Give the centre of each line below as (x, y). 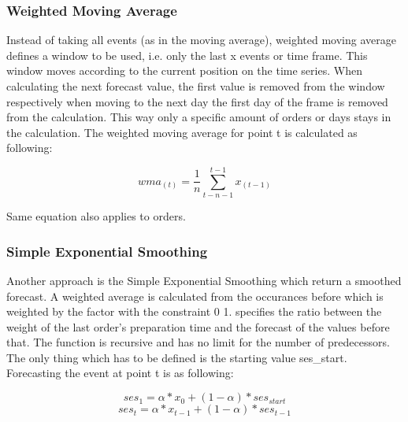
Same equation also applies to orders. (96, 216)
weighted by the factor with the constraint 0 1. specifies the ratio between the (194, 311)
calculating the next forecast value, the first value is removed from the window (196, 86)
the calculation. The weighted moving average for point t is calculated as (182, 132)
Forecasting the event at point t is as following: (120, 373)
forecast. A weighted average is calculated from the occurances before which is (195, 296)
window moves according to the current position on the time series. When (184, 70)
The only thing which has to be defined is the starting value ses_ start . (177, 357)
